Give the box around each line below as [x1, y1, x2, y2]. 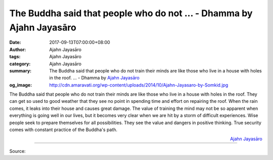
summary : [9, 67, 32, 73]
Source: [9, 148, 26, 154]
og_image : [9, 82, 32, 88]
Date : [9, 39, 21, 46]
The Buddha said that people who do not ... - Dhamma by [9, 8, 253, 19]
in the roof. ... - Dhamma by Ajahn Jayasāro [49, 75, 140, 81]
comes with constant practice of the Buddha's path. [9, 127, 118, 133]
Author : [9, 46, 26, 53]
